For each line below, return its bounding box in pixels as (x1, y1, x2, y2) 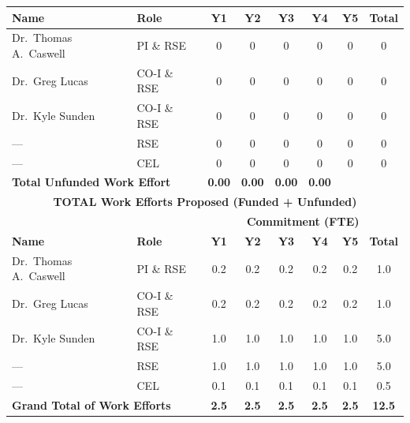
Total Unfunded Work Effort (12, 174, 171, 190)
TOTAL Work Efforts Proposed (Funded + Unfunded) (53, 193, 357, 210)
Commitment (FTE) (246, 213, 360, 230)
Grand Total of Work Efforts (12, 396, 171, 413)
